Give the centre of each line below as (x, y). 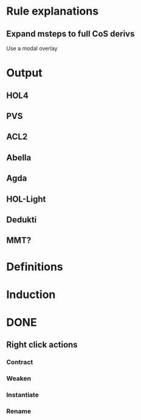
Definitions (35, 267)
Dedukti (22, 220)
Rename (19, 411)
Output (24, 73)
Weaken (19, 379)
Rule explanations (53, 11)
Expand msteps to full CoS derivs (70, 34)
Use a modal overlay (32, 48)
